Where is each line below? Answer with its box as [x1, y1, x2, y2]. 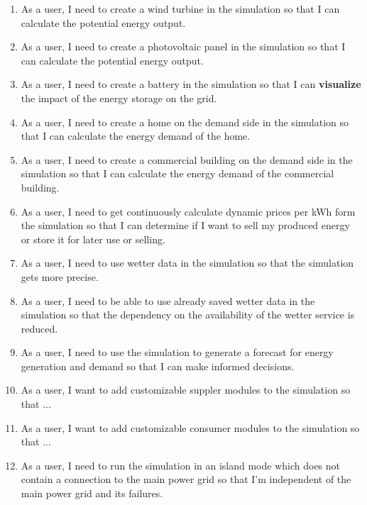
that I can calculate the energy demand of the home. [21, 128, 251, 143]
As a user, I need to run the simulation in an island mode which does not [21, 457, 341, 472]
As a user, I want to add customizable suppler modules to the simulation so [21, 382, 351, 397]
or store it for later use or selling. [21, 231, 165, 246]
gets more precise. [21, 269, 99, 284]
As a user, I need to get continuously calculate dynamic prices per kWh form [21, 204, 356, 218]
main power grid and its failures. [21, 486, 163, 501]
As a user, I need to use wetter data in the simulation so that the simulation [21, 255, 354, 270]
